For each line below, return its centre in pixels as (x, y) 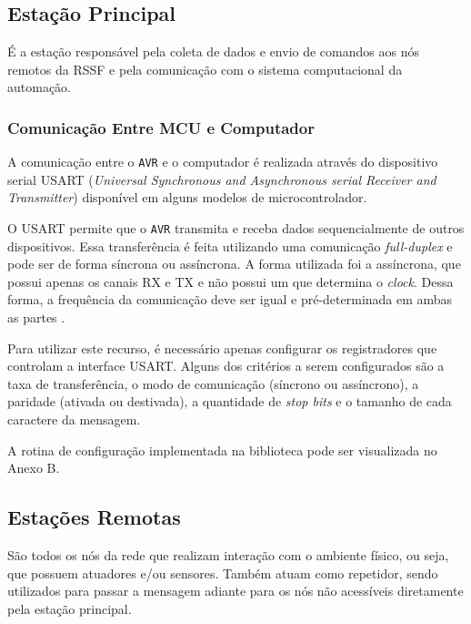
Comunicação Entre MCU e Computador (161, 127)
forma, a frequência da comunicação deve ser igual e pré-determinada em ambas (230, 299)
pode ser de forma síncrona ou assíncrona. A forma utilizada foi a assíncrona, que (234, 264)
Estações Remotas (94, 517)
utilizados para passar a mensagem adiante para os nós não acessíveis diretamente (235, 591)
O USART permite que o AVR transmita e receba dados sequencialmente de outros (236, 228)
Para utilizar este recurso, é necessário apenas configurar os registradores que (222, 348)
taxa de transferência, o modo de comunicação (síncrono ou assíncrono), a (213, 383)
